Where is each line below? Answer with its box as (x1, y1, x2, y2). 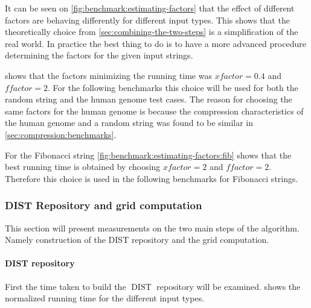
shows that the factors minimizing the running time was (5, 69, 212, 81)
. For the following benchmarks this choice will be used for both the (48, 81, 298, 93)
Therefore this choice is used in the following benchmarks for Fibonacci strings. (5, 172, 298, 184)
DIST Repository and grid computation (5, 198, 202, 213)
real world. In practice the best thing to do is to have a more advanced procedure (5, 37, 306, 49)
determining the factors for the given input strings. (5, 49, 193, 61)
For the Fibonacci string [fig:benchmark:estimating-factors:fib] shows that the (5, 148, 292, 161)
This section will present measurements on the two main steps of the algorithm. (5, 221, 300, 234)
